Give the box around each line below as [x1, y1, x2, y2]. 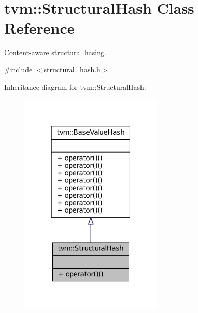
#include [4, 64, 33, 74]
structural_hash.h [44, 64, 100, 74]
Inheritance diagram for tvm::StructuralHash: [4, 81, 146, 92]
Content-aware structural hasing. [4, 47, 106, 58]
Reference [4, 17, 75, 38]
